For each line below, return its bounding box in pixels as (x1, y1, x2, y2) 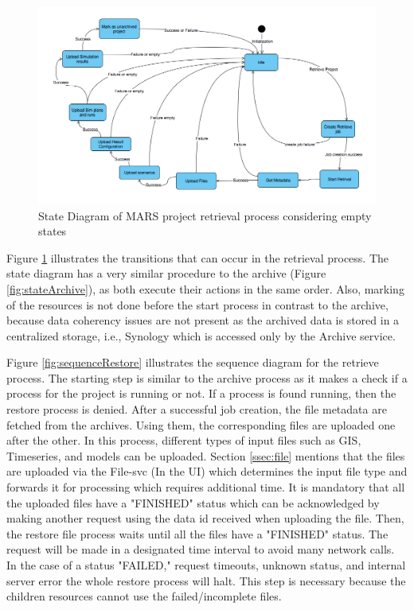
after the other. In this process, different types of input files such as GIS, (6, 432, 361, 449)
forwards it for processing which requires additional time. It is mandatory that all (6, 479, 405, 495)
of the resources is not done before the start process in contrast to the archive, (6, 296, 389, 313)
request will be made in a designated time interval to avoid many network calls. (6, 541, 395, 558)
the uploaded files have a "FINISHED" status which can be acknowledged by (6, 494, 380, 511)
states (38, 223, 67, 239)
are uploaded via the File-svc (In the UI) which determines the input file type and (6, 463, 408, 480)
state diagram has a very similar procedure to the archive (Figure (6, 265, 326, 282)
